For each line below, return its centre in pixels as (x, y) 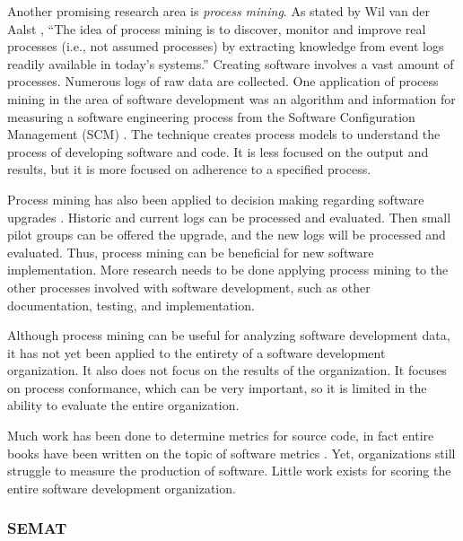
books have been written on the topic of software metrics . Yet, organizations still (231, 453)
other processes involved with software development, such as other (189, 287)
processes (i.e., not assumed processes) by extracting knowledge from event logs (226, 46)
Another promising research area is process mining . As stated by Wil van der (218, 11)
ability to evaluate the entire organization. (123, 405)
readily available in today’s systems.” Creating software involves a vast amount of (231, 63)
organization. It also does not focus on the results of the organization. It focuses (227, 370)
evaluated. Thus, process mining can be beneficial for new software (191, 252)
